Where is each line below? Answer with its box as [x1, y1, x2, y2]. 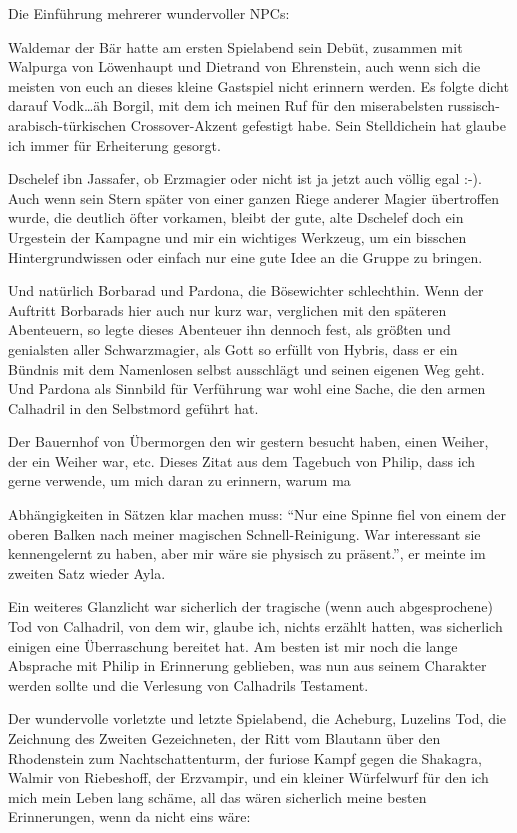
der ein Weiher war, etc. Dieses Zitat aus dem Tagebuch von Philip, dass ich [8, 450, 476, 471]
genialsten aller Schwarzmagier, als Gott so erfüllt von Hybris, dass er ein [8, 338, 458, 359]
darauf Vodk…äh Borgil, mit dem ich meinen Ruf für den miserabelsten [8, 95, 444, 116]
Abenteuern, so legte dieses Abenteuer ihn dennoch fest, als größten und [8, 319, 451, 340]
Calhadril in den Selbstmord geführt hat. [8, 397, 259, 418]
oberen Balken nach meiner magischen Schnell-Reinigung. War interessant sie [8, 523, 481, 544]
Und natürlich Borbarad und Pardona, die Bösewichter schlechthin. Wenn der [8, 280, 484, 301]
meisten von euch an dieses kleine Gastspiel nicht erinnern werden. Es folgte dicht [8, 75, 509, 96]
